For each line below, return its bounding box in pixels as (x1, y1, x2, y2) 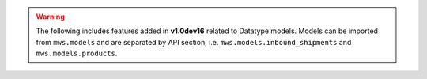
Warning (36, 12, 65, 21)
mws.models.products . (36, 48, 118, 58)
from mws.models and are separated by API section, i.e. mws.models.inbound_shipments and (36, 37, 352, 47)
